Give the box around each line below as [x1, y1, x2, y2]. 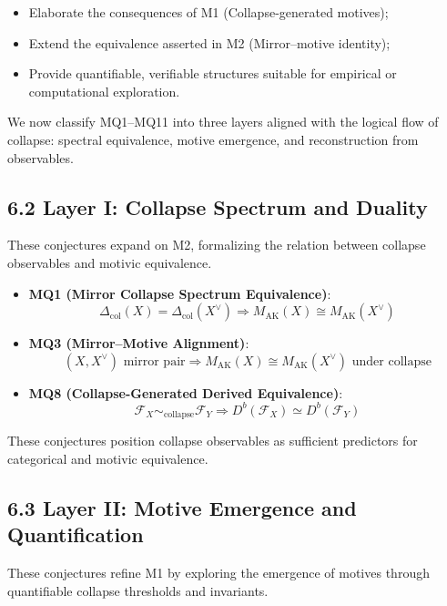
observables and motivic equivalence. [7, 252, 212, 272]
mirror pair [123, 354, 186, 368]
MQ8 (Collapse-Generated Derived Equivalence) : [28, 383, 343, 402]
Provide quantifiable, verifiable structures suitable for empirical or [28, 64, 397, 83]
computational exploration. [28, 81, 180, 100]
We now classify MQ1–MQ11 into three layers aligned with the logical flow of [7, 112, 439, 131]
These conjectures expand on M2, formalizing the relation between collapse [7, 235, 426, 254]
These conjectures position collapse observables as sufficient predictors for [7, 431, 418, 450]
